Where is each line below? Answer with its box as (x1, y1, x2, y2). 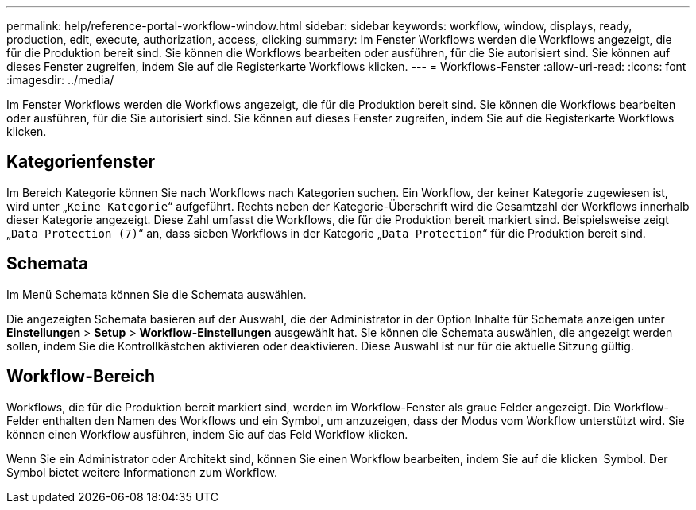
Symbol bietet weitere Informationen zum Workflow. (6, 465, 278, 479)
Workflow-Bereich (6, 366, 156, 387)
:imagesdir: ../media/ (6, 73, 114, 87)
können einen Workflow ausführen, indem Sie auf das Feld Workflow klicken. (6, 427, 408, 441)
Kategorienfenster (6, 152, 156, 172)
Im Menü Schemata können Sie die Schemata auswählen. (6, 287, 307, 301)
